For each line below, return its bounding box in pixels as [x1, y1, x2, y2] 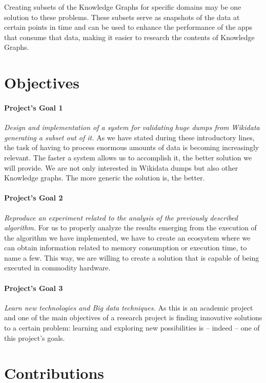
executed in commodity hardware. [4, 262, 111, 273]
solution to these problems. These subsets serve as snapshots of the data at [4, 11, 240, 22]
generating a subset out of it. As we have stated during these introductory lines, [4, 132, 255, 142]
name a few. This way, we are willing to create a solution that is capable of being [4, 252, 259, 263]
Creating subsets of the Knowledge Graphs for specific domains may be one [4, 2, 241, 12]
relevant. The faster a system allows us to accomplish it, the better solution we [4, 152, 252, 162]
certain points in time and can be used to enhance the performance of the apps [4, 22, 253, 32]
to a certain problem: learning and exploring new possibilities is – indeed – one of [4, 322, 260, 333]
